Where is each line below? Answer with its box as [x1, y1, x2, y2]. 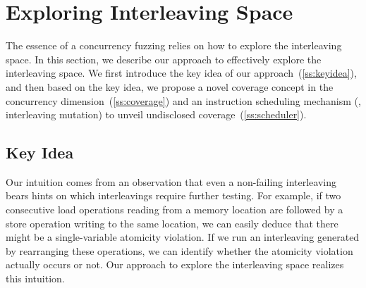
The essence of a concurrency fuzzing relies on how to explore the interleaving [6, 38, 342, 53]
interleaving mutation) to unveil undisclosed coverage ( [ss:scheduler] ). [6, 107, 307, 122]
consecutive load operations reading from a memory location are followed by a [6, 202, 343, 217]
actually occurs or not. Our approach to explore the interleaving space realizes [6, 257, 344, 272]
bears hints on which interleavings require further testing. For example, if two [6, 188, 341, 203]
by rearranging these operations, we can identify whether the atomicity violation [6, 243, 353, 258]
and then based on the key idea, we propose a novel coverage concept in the [6, 79, 334, 94]
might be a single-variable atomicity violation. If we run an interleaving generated [6, 230, 360, 244]
